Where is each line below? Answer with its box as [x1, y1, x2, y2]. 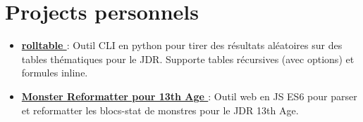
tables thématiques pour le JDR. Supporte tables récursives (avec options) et [21, 51, 355, 66]
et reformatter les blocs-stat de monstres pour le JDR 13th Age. [21, 102, 299, 117]
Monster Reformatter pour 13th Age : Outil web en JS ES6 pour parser [21, 88, 357, 103]
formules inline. [21, 65, 88, 80]
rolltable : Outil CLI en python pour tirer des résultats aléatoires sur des [21, 38, 343, 53]
